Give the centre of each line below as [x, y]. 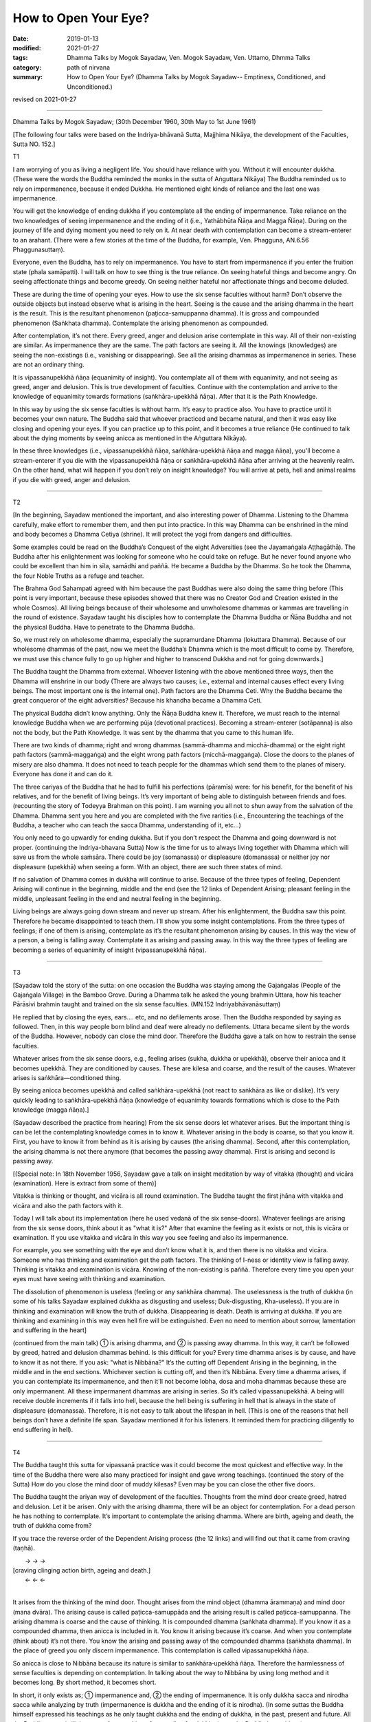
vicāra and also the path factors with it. [68, 1205]
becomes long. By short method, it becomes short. [85, 1682]
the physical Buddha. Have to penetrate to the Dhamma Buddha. [104, 627]
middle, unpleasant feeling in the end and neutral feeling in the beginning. [117, 898]
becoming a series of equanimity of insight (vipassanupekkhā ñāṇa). [110, 950]
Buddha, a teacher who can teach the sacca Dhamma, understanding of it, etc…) [127, 825]
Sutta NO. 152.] [34, 144]
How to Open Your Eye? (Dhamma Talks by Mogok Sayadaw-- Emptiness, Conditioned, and [196, 77]
